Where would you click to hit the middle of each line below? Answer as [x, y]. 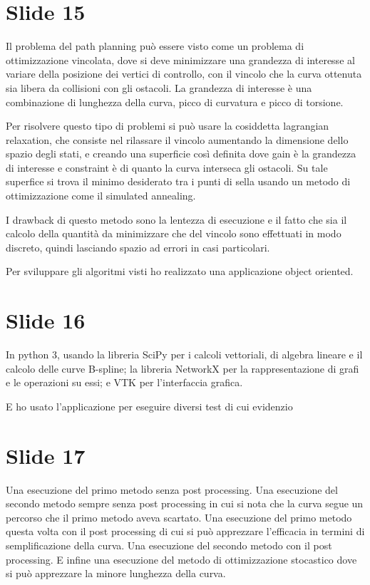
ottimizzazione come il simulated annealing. [101, 196]
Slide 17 [46, 455]
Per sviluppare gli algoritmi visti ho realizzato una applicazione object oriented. [180, 271]
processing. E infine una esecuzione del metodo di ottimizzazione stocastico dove [181, 559]
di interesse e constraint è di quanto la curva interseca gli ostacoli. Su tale [167, 167]
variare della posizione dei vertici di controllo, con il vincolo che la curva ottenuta [184, 74]
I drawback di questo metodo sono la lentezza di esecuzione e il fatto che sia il [176, 219]
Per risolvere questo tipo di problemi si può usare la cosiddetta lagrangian [168, 126]
